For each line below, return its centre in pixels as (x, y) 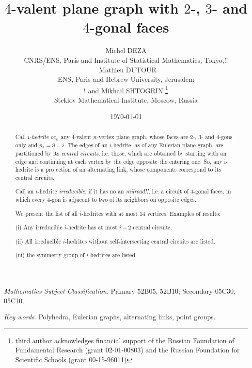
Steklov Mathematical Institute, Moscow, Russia (126, 99)
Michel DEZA (126, 50)
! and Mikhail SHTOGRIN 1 (126, 89)
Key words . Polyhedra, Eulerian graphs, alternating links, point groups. (110, 317)
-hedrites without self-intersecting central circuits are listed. (140, 241)
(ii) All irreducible (38, 241)
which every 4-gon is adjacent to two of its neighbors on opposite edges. (106, 200)
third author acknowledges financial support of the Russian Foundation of (125, 340)
